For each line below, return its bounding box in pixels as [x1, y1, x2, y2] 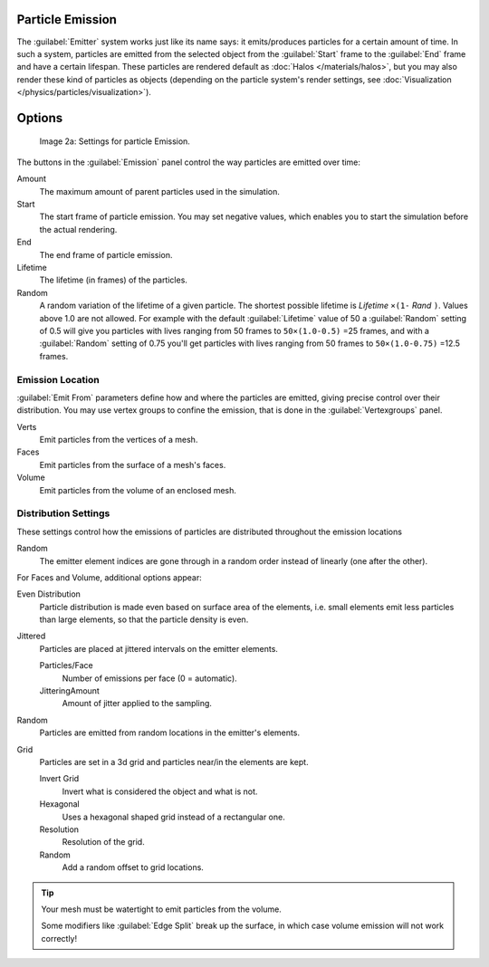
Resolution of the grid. [62, 837, 145, 847]
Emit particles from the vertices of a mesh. [39, 435, 198, 445]
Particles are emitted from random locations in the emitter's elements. [39, 727, 301, 738]
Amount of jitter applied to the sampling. [62, 698, 213, 709]
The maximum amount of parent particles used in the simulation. [39, 186, 281, 196]
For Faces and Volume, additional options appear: [16, 571, 203, 583]
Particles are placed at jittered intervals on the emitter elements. [39, 643, 278, 654]
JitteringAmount [39, 685, 100, 696]
